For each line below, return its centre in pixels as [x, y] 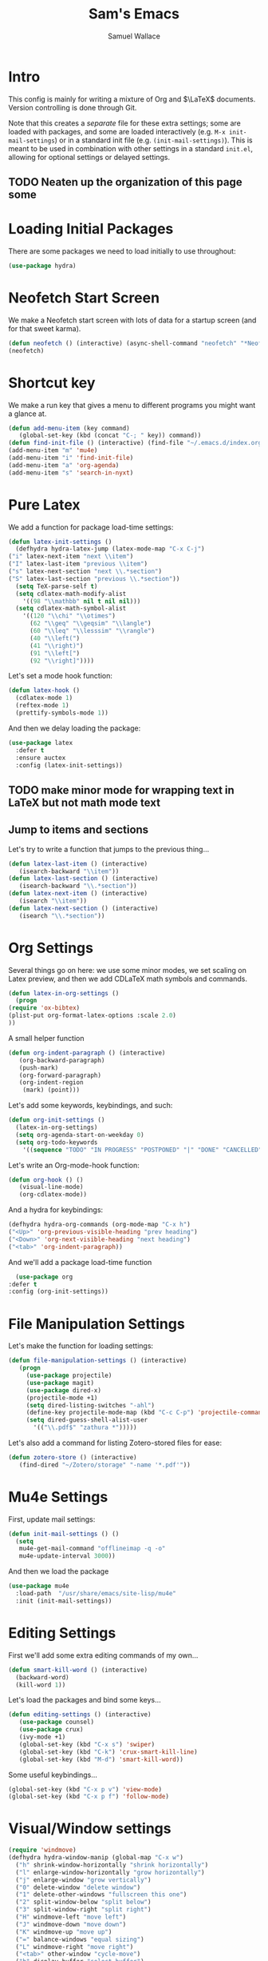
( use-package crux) [51, 1730]
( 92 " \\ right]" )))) [61, 661]
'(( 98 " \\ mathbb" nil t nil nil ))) [82, 601]
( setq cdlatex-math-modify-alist [71, 594]
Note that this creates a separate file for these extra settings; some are [125, 123]
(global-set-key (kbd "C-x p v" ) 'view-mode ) [85, 1789]
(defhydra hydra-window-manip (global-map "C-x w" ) [96, 1858]
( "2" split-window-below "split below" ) [83, 1902]
